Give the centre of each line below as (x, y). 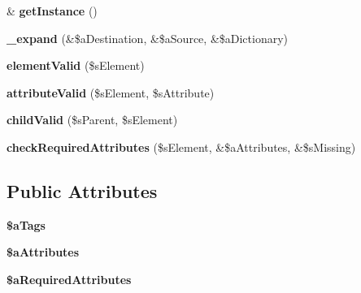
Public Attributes (82, 190)
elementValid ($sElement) (76, 65)
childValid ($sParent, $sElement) (92, 120)
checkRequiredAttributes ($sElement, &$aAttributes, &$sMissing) (181, 146)
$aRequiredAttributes (69, 279)
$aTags (26, 224)
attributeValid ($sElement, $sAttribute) (111, 92)
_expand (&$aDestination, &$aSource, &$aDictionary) (148, 38)
